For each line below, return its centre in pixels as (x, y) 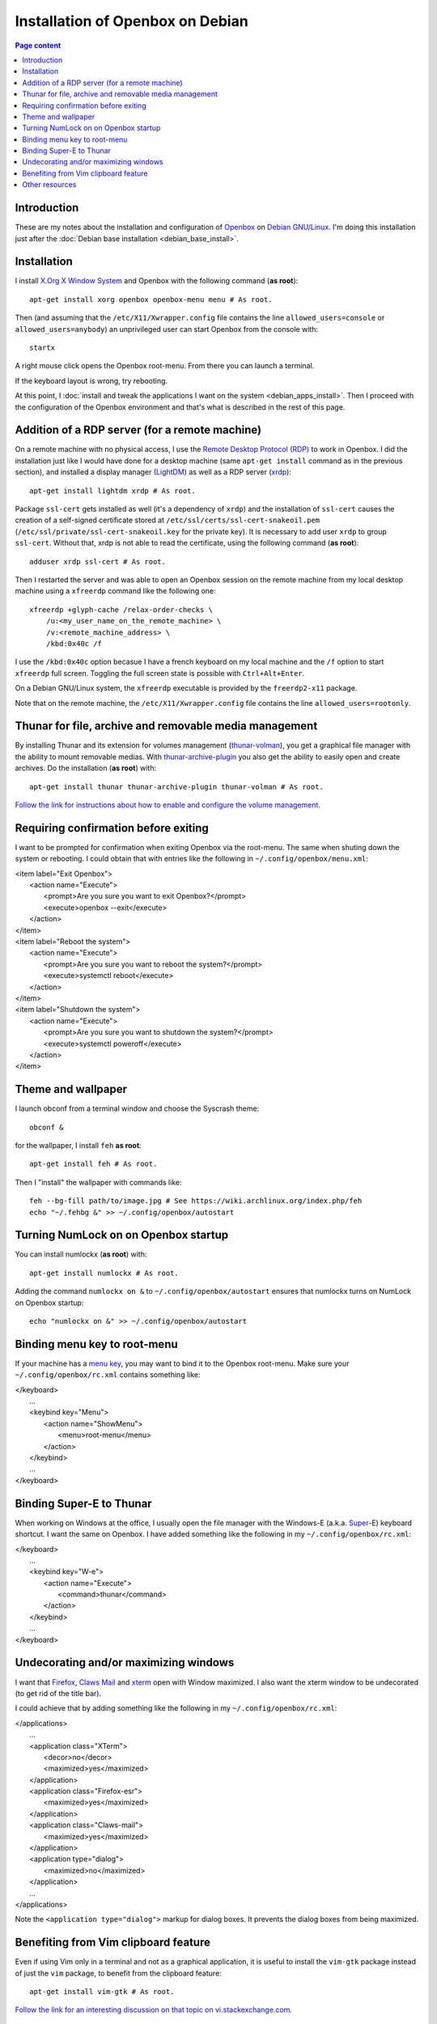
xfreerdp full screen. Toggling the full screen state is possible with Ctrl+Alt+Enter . (160, 673)
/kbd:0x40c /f (74, 643)
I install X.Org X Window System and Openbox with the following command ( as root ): (157, 281)
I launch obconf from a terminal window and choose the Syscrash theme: (137, 1108)
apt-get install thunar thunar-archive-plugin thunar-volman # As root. (176, 787)
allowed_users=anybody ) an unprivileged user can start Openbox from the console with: (167, 329)
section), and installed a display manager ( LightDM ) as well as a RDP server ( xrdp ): (153, 472)
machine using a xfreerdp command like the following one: (115, 591)
